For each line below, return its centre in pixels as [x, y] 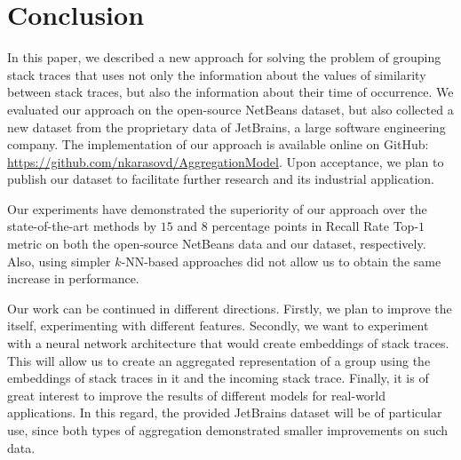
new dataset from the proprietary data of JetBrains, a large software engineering [227, 127]
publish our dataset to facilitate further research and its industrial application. [221, 179]
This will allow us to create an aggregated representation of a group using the [219, 360]
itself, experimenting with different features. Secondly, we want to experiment [218, 325]
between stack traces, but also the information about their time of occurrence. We [230, 92]
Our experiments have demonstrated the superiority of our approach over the [217, 208]
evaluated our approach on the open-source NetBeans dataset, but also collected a [230, 109]
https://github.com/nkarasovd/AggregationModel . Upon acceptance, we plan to [226, 161]
